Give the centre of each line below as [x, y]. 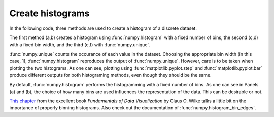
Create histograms [49, 13]
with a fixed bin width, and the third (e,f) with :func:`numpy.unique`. [80, 45]
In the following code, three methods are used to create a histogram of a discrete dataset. [103, 28]
